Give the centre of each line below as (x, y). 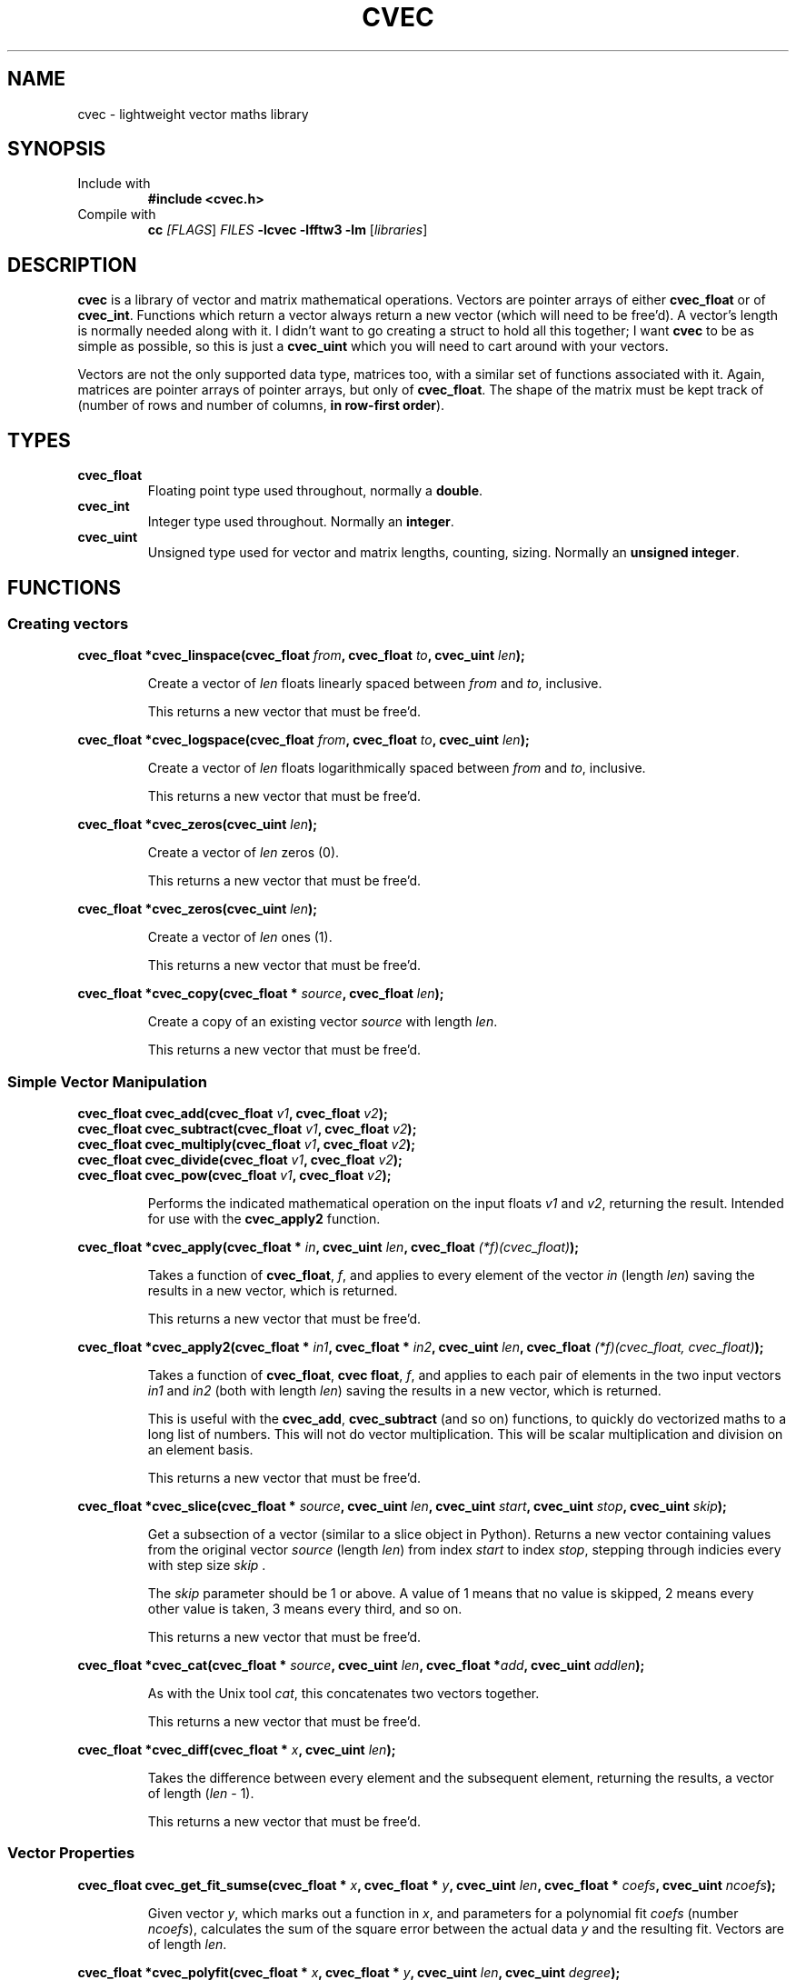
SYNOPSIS (57, 149)
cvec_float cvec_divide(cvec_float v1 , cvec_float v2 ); (240, 1160)
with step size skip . (207, 1565)
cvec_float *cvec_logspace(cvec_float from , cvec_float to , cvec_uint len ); (303, 740)
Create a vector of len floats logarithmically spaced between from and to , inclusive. (397, 768)
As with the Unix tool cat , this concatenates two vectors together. (343, 1694)
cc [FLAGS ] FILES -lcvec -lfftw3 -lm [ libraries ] (288, 230)
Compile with (117, 215)
